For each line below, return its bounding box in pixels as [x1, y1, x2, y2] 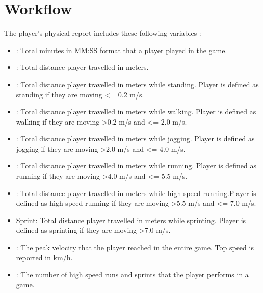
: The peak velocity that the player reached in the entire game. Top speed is [16, 242, 254, 253]
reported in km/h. [16, 252, 73, 262]
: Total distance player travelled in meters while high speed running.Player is [16, 187, 256, 198]
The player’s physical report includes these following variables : [4, 28, 201, 38]
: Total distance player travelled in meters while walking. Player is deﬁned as [16, 106, 256, 117]
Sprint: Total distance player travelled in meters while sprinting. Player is [16, 214, 246, 225]
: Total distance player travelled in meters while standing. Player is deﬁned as [16, 79, 259, 89]
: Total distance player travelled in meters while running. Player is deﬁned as [16, 160, 257, 171]
